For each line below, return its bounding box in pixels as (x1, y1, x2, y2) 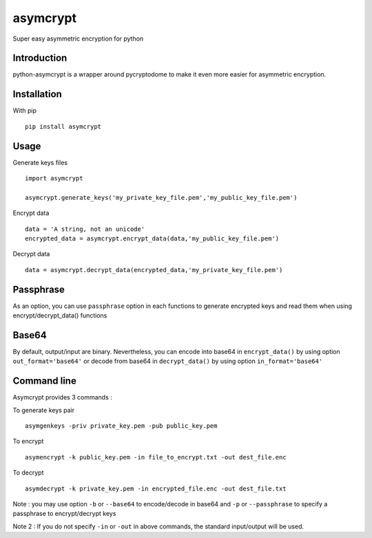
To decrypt (12, 468, 44, 477)
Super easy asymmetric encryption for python (12, 34, 144, 43)
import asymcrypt (25, 174, 83, 183)
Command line (12, 375, 77, 387)
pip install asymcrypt (25, 123, 102, 130)
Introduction (12, 52, 68, 64)
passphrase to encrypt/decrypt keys (12, 510, 116, 518)
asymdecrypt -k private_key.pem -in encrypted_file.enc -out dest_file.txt (25, 484, 287, 493)
